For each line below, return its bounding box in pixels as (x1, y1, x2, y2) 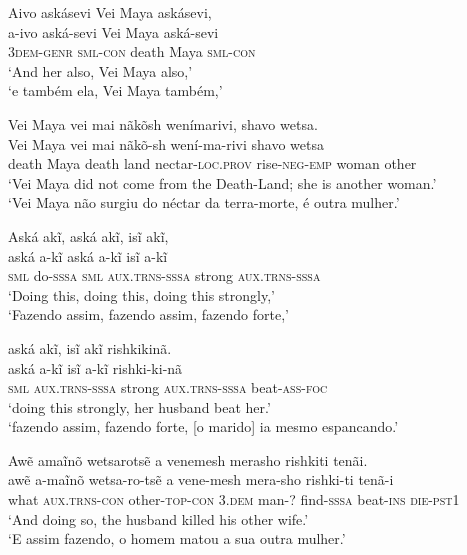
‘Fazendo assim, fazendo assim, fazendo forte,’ (8, 304, 289, 325)
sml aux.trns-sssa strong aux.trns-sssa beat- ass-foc (8, 377, 328, 398)
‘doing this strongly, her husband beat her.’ (8, 396, 271, 417)
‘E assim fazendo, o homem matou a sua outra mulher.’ (8, 528, 346, 549)
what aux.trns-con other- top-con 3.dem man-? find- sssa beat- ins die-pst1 (8, 489, 460, 510)
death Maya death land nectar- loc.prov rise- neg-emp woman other (8, 153, 417, 174)
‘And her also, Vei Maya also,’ (8, 60, 193, 81)
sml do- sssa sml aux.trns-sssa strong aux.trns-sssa (8, 265, 321, 286)
